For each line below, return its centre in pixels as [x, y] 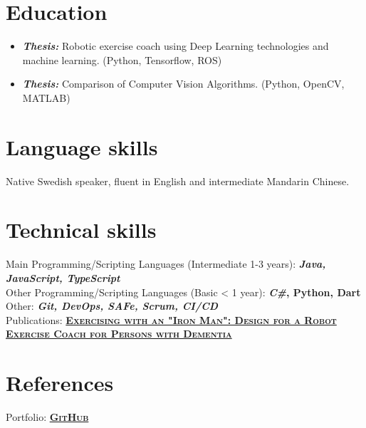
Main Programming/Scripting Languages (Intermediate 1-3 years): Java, [166, 264]
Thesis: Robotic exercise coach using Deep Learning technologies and [176, 46]
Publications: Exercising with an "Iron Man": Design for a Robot [171, 319]
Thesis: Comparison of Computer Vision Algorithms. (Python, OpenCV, [183, 84]
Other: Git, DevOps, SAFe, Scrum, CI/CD [112, 306]
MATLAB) [46, 97]
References [60, 383]
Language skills [82, 146]
